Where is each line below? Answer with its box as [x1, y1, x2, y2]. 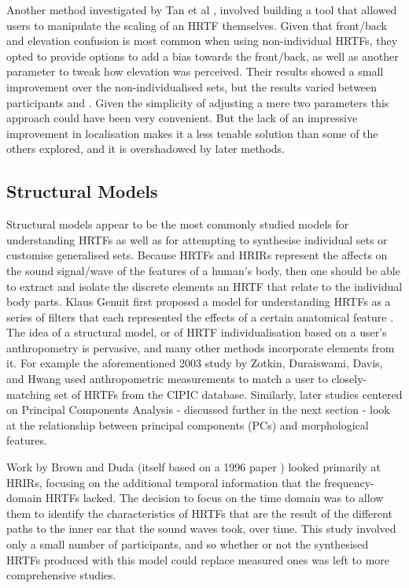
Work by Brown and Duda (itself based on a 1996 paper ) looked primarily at [6, 459, 381, 475]
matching [6, 385, 51, 402]
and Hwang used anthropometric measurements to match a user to [6, 370, 328, 387]
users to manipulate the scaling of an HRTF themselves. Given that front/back [6, 17, 387, 33]
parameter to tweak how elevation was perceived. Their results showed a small [6, 63, 384, 80]
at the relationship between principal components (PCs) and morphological [6, 416, 369, 433]
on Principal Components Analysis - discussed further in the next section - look [6, 401, 390, 418]
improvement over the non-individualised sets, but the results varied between [6, 78, 378, 95]
